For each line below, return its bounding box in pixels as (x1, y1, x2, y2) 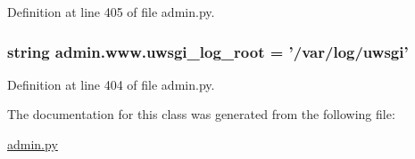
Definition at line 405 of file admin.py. (7, 3, 215, 20)
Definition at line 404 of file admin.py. (7, 75, 215, 93)
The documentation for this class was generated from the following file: (7, 105, 395, 123)
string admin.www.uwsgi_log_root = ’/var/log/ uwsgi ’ (7, 40, 409, 62)
